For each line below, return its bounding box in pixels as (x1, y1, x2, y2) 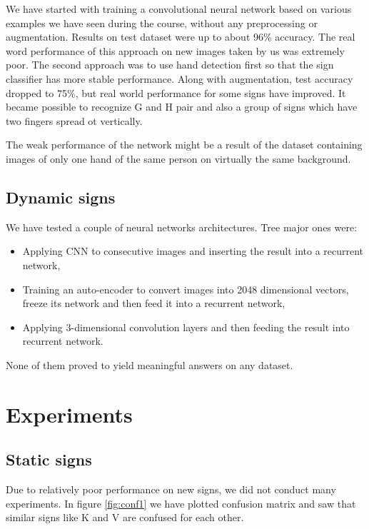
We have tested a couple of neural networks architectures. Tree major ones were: (6, 219, 358, 234)
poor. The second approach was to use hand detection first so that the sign (6, 57, 334, 72)
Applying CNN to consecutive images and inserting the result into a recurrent (22, 243, 364, 258)
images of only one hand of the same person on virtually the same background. (6, 151, 351, 166)
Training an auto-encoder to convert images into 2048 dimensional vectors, (22, 281, 349, 296)
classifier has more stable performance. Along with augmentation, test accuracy (6, 71, 353, 86)
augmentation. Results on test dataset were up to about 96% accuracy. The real (6, 29, 355, 44)
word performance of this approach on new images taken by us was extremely (6, 43, 345, 58)
